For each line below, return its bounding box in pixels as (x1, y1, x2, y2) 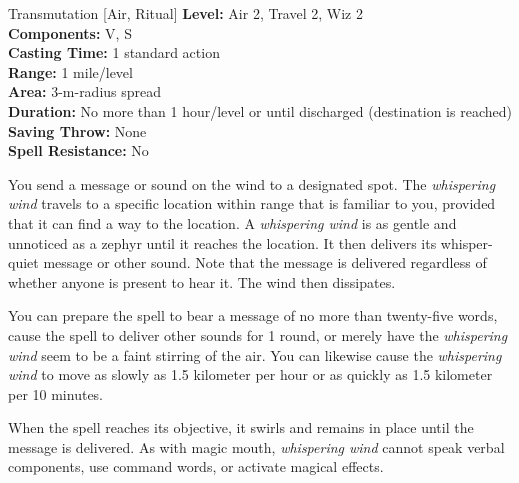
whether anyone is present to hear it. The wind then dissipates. (8, 271, 396, 292)
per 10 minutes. (8, 383, 104, 404)
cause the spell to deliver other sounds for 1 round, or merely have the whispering (8, 324, 508, 345)
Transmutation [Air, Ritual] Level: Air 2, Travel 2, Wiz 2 (8, 3, 363, 23)
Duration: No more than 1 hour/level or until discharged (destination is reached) (8, 100, 512, 121)
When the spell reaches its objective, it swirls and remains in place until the (8, 417, 474, 438)
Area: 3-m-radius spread (8, 81, 162, 102)
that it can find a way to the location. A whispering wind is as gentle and (8, 212, 457, 233)
